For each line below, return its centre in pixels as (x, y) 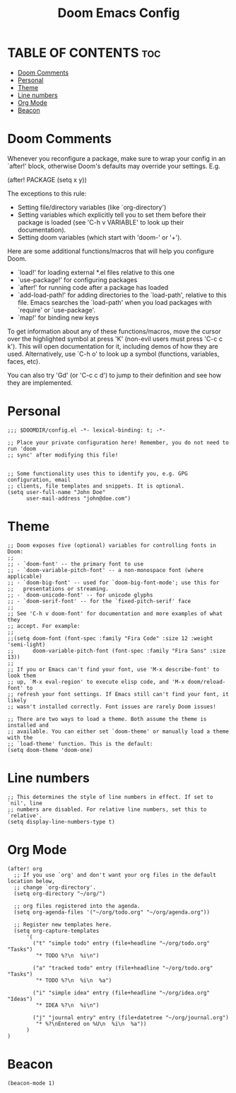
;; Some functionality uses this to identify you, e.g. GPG (98, 473)
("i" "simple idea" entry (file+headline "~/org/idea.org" (122, 993)
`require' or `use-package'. (57, 310)
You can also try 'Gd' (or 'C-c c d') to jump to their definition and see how (114, 375)
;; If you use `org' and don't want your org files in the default (115, 875)
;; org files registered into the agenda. (77, 906)
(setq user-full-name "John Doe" (57, 492)
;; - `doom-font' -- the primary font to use (75, 564)
